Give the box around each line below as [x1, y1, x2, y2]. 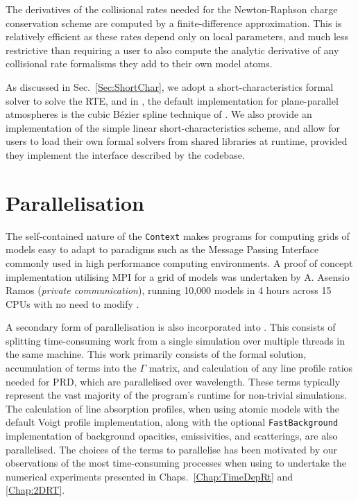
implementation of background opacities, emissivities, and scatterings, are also [6, 429, 338, 443]
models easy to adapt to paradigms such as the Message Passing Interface [6, 242, 319, 257]
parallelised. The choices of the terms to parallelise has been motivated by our [6, 442, 338, 456]
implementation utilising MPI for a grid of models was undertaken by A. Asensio [6, 269, 350, 284]
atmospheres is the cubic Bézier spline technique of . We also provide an [6, 107, 312, 121]
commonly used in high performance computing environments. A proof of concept [6, 255, 353, 270]
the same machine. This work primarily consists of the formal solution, [6, 347, 307, 361]
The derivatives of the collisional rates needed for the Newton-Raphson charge [6, 2, 338, 16]
